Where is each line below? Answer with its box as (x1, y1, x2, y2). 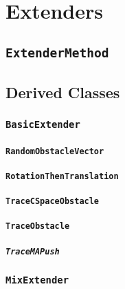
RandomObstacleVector (5, 146, 104, 156)
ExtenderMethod (5, 45, 109, 60)
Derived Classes (5, 82, 120, 103)
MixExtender (5, 274, 69, 286)
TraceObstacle (5, 221, 70, 232)
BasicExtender (5, 119, 80, 131)
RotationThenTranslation (5, 171, 119, 181)
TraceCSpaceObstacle (5, 196, 100, 207)
